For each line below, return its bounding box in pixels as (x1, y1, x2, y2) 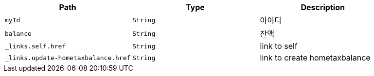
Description (301, 2, 345, 12)
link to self (260, 41, 298, 51)
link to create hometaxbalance (260, 53, 371, 62)
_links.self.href (5, 42, 66, 50)
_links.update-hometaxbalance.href (5, 54, 131, 61)
